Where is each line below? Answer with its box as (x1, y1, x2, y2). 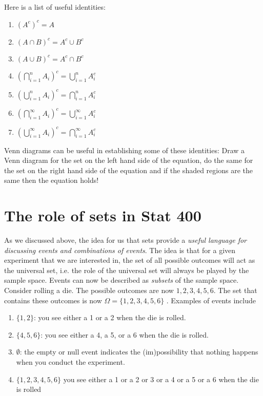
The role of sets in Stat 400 (4, 205, 201, 226)
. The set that (213, 285, 257, 296)
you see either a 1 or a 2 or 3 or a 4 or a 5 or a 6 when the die (63, 373, 259, 384)
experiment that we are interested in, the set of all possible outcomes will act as (4, 255, 255, 265)
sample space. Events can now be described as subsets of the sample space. (4, 275, 239, 285)
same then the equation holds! (4, 175, 99, 185)
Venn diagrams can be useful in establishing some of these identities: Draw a (4, 144, 245, 155)
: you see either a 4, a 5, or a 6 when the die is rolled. (41, 329, 209, 340)
